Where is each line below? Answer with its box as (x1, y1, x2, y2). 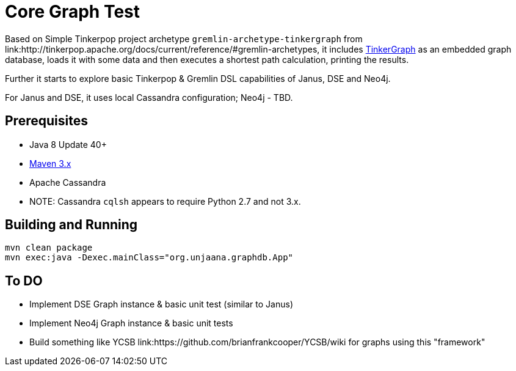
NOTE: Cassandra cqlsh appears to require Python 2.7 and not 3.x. (29, 196, 301, 207)
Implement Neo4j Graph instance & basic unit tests (29, 318, 233, 329)
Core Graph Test (5, 1, 140, 22)
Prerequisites (5, 113, 88, 129)
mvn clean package (5, 243, 93, 253)
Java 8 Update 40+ (29, 139, 107, 150)
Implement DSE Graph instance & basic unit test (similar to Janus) (29, 299, 293, 310)
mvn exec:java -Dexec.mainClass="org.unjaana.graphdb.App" (5, 252, 294, 263)
